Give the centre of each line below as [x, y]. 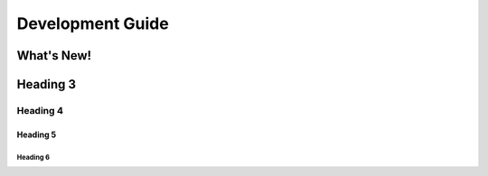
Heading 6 [33, 157]
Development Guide [93, 23]
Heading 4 [40, 110]
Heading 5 [37, 134]
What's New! [54, 56]
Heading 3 [47, 84]
